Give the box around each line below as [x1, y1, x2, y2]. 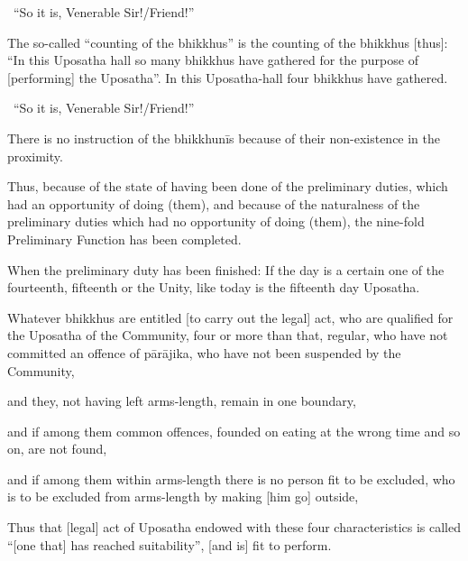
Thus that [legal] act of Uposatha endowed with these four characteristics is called [7, 518, 461, 537]
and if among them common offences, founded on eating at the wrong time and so [7, 421, 461, 440]
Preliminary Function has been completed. [7, 229, 242, 248]
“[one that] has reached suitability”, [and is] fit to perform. [7, 535, 332, 554]
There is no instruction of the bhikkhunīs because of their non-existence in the [7, 128, 441, 147]
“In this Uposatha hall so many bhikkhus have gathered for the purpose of [7, 51, 418, 69]
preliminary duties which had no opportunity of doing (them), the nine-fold [7, 212, 425, 231]
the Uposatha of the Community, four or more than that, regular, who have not [7, 326, 448, 345]
